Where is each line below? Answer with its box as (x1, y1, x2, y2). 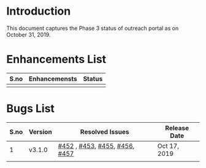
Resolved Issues (80, 127, 130, 136)
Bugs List (6, 102, 55, 115)
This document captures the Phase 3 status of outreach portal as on (6, 24, 179, 32)
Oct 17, (157, 142, 180, 150)
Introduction (6, 4, 71, 18)
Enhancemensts (28, 75, 78, 83)
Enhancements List (6, 53, 107, 67)
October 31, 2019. (6, 31, 51, 38)
